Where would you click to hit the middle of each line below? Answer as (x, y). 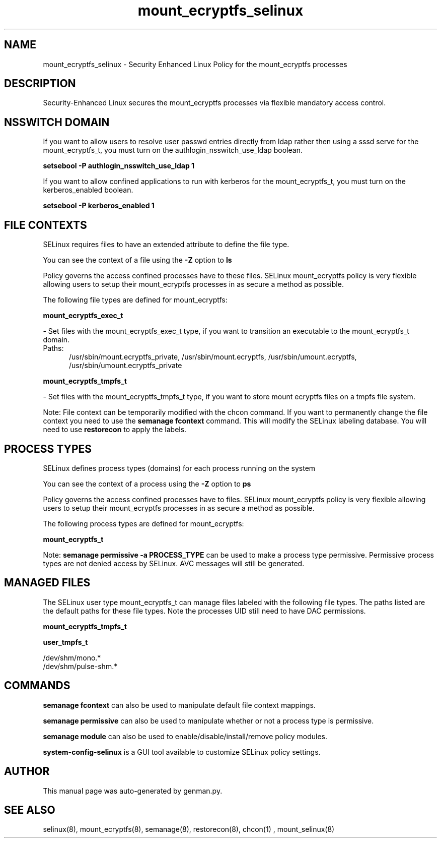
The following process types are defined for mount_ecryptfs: (143, 523)
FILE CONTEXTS (46, 225)
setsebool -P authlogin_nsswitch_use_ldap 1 (119, 166)
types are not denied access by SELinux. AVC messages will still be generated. (174, 563)
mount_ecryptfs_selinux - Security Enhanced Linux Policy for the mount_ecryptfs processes (195, 64)
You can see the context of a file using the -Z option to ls (137, 260)
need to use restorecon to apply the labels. (115, 430)
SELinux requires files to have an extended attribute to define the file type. (166, 245)
